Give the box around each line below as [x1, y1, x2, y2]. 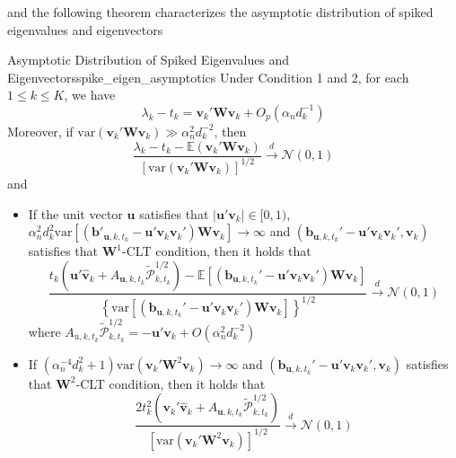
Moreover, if [7, 121, 74, 140]
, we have [64, 85, 116, 104]
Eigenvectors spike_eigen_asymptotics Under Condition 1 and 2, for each [7, 67, 409, 86]
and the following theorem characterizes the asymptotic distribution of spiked [7, 3, 434, 21]
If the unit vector [28, 204, 123, 223]
